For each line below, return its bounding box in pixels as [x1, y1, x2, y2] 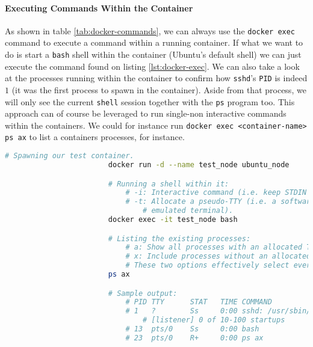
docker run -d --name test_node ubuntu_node [108, 160, 290, 169]
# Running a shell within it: [108, 179, 229, 188]
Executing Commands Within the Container [5, 1, 193, 14]
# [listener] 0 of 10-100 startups [143, 316, 285, 325]
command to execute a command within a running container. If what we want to [5, 36, 303, 49]
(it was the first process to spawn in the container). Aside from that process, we [11, 83, 306, 96]
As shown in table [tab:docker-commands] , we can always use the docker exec [5, 24, 296, 37]
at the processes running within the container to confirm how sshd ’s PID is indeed [5, 72, 308, 84]
